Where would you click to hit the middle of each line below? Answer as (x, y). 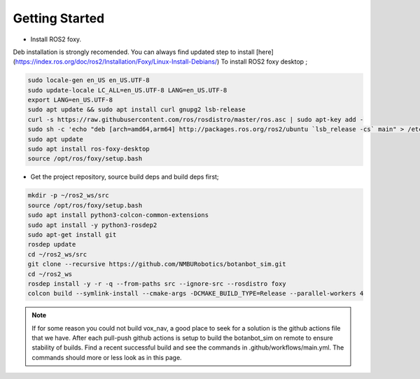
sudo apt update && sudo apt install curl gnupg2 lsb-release (136, 110)
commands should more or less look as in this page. (107, 357)
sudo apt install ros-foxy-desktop (89, 149)
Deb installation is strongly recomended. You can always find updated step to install (134, 52)
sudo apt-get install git (72, 234)
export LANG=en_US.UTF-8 (70, 100)
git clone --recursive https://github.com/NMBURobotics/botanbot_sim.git (157, 264)
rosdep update (52, 244)
